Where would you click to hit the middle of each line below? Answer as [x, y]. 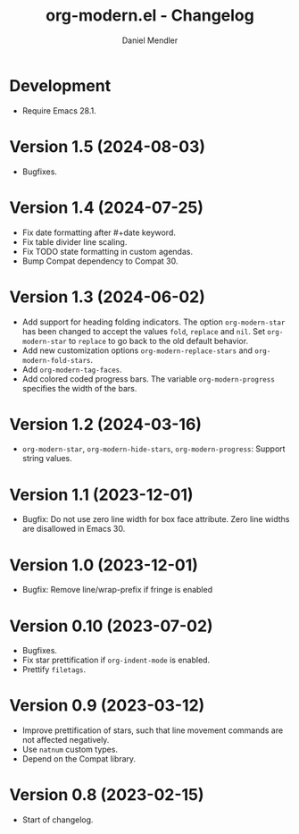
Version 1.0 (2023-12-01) [104, 565]
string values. [47, 459]
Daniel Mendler [150, 40]
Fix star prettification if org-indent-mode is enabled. [116, 660]
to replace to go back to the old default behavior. [158, 341]
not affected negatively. [66, 740]
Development [60, 85]
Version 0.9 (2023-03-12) [107, 706]
